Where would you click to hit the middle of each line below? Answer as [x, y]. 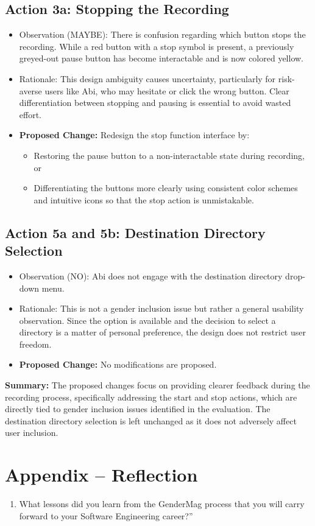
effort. [30, 114]
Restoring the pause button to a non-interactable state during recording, [169, 155]
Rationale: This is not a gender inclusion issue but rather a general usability [161, 308]
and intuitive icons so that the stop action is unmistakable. [144, 199]
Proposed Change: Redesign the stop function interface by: [134, 135]
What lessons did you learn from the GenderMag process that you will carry [162, 504]
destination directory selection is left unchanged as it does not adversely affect [151, 420]
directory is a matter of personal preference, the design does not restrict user [162, 332]
